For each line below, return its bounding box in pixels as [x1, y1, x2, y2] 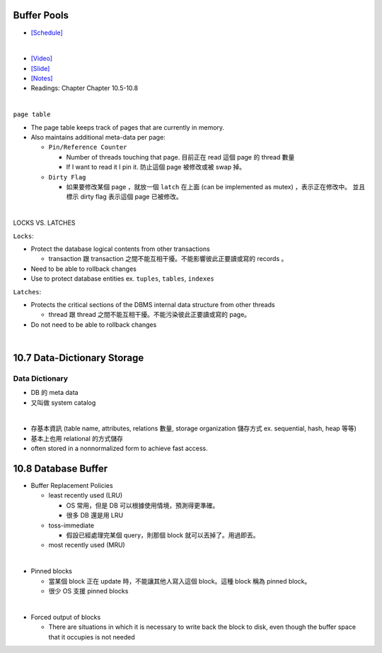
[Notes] [30, 74, 53, 83]
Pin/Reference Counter [48, 143, 127, 152]
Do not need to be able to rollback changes [30, 320, 157, 329]
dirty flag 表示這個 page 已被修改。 [80, 192, 183, 201]
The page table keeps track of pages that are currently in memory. [30, 123, 225, 131]
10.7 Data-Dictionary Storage [13, 352, 144, 364]
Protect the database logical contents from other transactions [30, 245, 210, 253]
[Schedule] [30, 28, 63, 37]
